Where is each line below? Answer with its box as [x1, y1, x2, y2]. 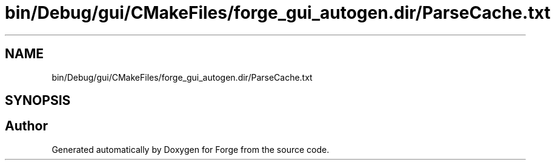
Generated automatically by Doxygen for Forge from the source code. [52, 144, 330, 155]
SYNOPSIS [5, 93, 71, 109]
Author [5, 118, 48, 134]
